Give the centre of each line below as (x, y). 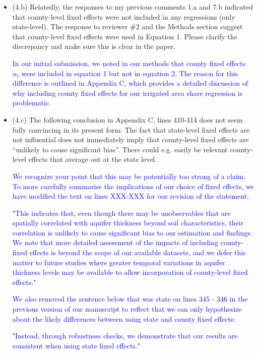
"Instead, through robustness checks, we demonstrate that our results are (125, 336)
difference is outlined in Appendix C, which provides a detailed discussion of (130, 83)
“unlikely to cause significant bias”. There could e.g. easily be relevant (120, 149)
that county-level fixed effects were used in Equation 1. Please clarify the (125, 36)
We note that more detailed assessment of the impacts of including (115, 242)
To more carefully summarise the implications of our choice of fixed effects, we (133, 186)
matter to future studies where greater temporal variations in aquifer (119, 262)
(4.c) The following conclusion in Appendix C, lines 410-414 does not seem (127, 119)
